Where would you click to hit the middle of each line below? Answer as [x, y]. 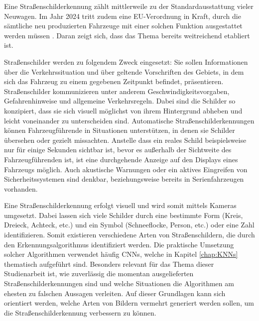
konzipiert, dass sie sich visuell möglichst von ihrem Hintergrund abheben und [123, 110]
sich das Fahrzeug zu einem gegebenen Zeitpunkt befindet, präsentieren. [114, 81]
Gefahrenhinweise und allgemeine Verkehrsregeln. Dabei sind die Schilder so [120, 101]
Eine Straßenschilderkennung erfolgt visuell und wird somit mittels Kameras [120, 205]
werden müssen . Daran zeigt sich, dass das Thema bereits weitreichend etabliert [127, 35]
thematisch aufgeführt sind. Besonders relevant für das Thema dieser [109, 264]
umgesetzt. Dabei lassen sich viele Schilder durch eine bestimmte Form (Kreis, [124, 215]
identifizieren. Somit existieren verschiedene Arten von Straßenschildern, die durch [129, 235]
